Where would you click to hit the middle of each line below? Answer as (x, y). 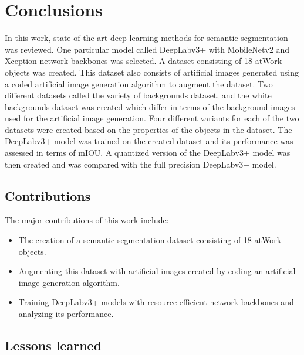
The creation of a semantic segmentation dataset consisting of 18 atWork (150, 240)
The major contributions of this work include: (87, 220)
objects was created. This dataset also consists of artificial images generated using (152, 72)
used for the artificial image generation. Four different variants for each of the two (152, 118)
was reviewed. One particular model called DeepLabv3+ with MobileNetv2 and (147, 49)
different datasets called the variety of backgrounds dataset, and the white (138, 95)
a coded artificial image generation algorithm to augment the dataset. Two (139, 83)
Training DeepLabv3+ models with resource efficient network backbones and (156, 302)
